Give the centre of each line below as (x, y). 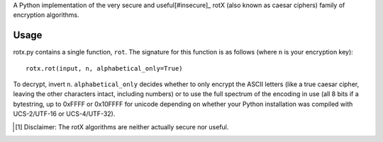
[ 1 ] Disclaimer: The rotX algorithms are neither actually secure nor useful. (122, 126)
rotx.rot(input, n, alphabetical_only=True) (105, 68)
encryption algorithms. (46, 15)
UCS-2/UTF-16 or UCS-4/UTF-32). (64, 114)
